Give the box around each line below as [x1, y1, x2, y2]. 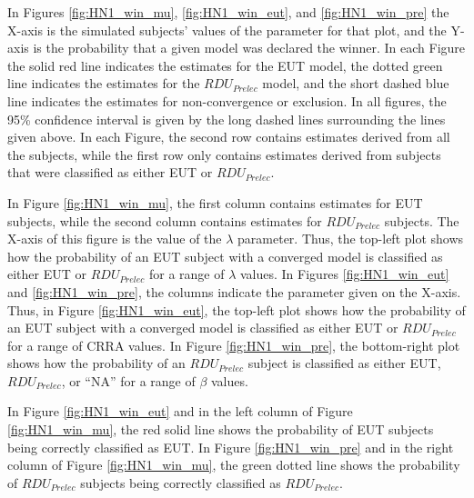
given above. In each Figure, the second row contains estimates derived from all [7, 127, 450, 146]
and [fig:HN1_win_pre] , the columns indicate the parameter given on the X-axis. [7, 282, 461, 301]
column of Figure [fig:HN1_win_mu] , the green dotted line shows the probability [7, 455, 460, 474]
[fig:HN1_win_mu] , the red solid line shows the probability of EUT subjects [7, 420, 434, 439]
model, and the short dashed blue [262, 74, 449, 93]
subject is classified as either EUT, [247, 354, 441, 373]
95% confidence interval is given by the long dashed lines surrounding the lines [7, 109, 446, 128]
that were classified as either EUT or [7, 163, 213, 182]
